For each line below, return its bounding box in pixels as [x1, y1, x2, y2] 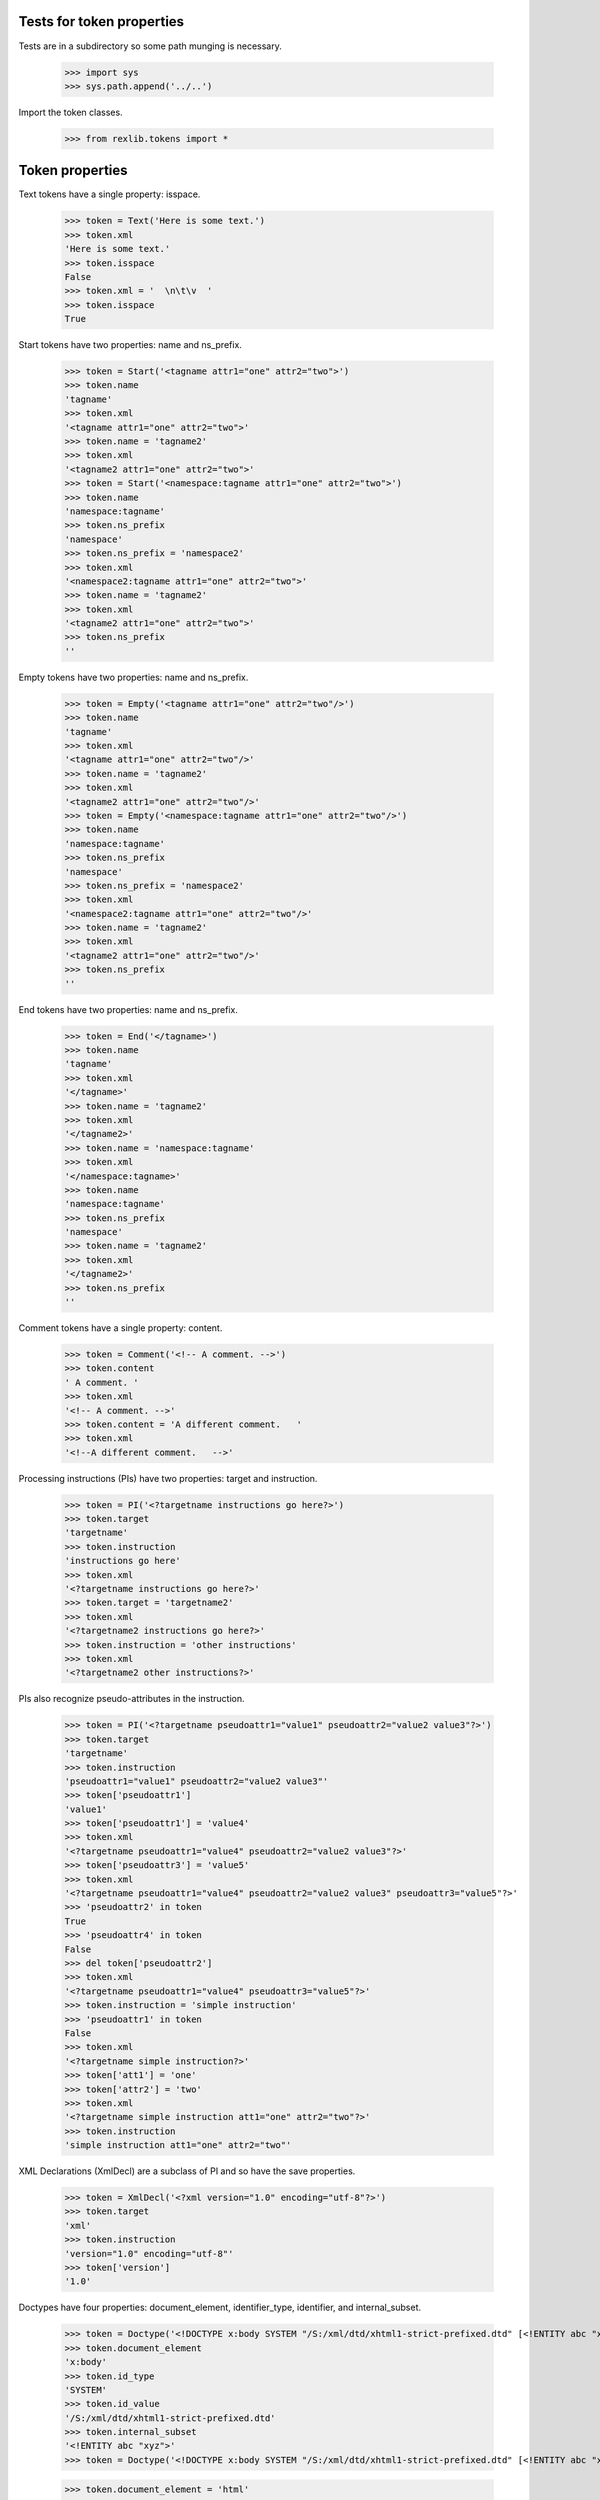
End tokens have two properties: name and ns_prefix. [18, 1003, 239, 1015]
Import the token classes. [18, 106, 124, 118]
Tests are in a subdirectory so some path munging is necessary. [18, 40, 282, 52]
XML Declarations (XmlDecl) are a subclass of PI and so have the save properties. [18, 2165, 356, 2177]
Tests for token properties [18, 13, 185, 30]
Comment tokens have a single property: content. [18, 1322, 223, 1334]
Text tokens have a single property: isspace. [18, 188, 201, 200]
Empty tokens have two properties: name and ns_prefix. [18, 671, 249, 683]
